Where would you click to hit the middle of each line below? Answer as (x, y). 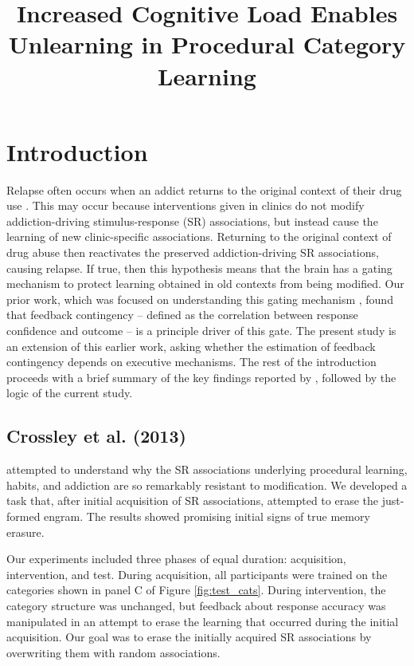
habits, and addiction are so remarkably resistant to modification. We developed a (207, 485)
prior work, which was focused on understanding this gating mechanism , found (200, 299)
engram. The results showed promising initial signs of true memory (207, 516)
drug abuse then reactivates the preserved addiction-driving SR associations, (193, 252)
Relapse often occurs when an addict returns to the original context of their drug (204, 189)
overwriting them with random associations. (113, 652)
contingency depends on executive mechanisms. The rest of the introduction (191, 362)
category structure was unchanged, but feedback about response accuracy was (196, 605)
